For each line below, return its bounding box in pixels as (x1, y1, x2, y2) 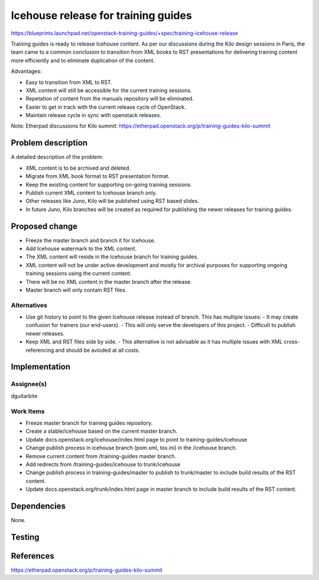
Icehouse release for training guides (11, 9, 192, 22)
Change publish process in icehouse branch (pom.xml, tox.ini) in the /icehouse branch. (25, 444, 237, 452)
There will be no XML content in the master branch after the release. (25, 278, 192, 285)
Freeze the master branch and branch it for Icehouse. (25, 236, 156, 244)
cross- (284, 338, 300, 345)
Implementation (11, 362, 71, 372)
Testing (11, 532, 40, 542)
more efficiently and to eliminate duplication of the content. (11, 57, 155, 64)
